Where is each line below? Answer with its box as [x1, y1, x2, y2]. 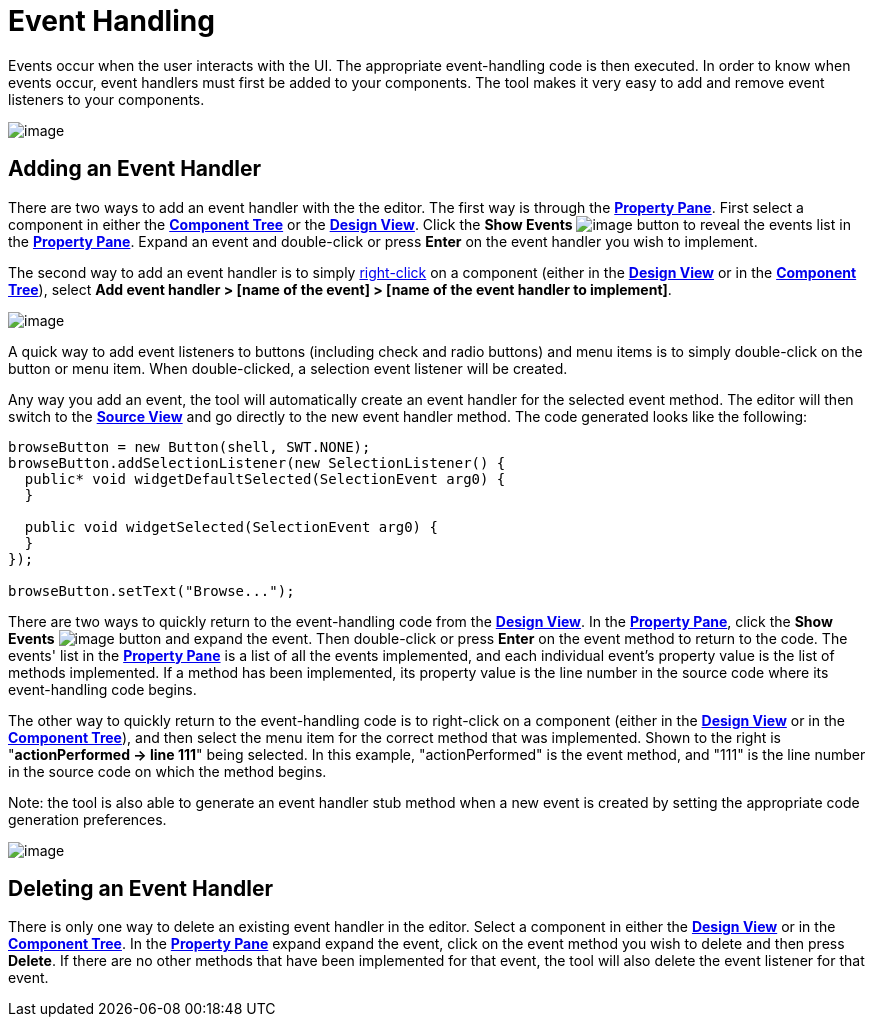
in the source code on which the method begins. [8, 762, 327, 780]
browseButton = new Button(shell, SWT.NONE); [8, 438, 371, 455]
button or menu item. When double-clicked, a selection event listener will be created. [8, 359, 568, 377]
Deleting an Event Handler [8, 876, 273, 902]
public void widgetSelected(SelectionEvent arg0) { [24, 518, 438, 535]
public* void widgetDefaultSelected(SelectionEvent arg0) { [24, 470, 506, 487]
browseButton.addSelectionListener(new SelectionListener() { [8, 454, 506, 471]
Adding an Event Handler [8, 156, 262, 182]
